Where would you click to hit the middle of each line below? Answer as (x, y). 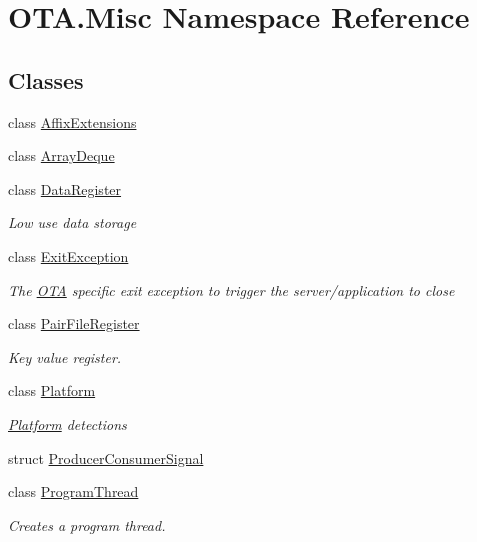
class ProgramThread (73, 491)
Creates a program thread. (87, 524)
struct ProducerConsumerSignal (106, 457)
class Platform (52, 390)
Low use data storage (72, 222)
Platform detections (67, 423)
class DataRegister (65, 188)
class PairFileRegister (74, 323)
